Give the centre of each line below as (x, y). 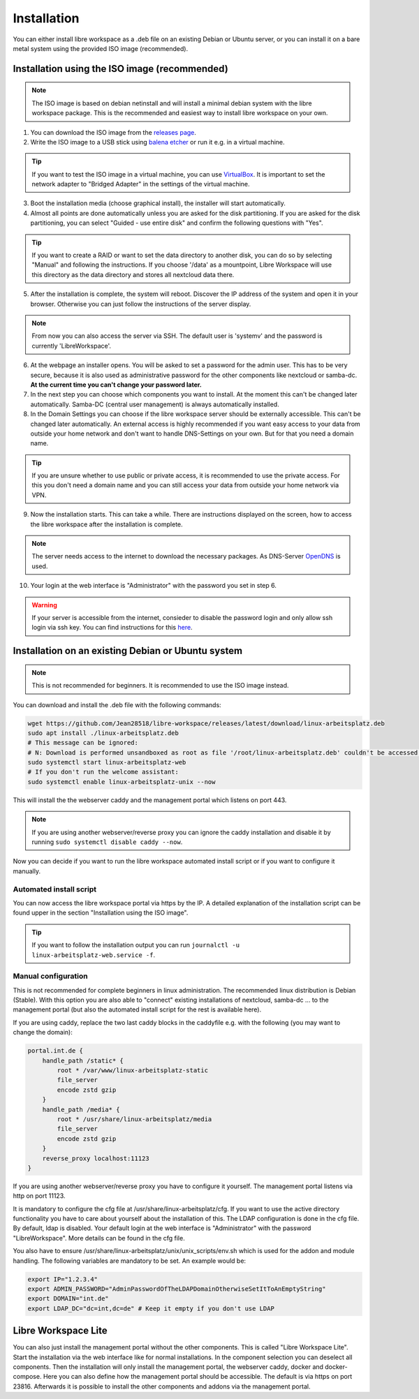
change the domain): (43, 1032)
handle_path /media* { (81, 1109)
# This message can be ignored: (83, 743)
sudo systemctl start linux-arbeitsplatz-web (107, 762)
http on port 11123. (39, 1196)
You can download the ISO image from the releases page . (113, 132)
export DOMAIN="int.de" (68, 1299)
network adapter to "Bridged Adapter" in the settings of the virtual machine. (141, 184)
